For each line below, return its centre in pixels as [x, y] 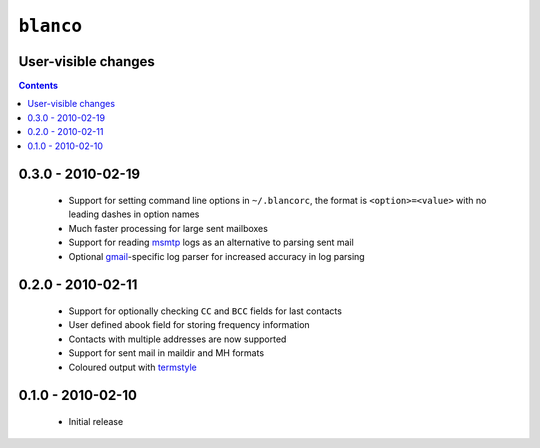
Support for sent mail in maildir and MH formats [166, 353]
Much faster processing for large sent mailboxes [168, 228]
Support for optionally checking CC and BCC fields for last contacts [205, 311]
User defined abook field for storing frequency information [189, 325]
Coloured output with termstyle [132, 367]
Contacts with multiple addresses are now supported [177, 339]
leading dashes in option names [134, 214]
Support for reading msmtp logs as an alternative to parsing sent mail [211, 242]
